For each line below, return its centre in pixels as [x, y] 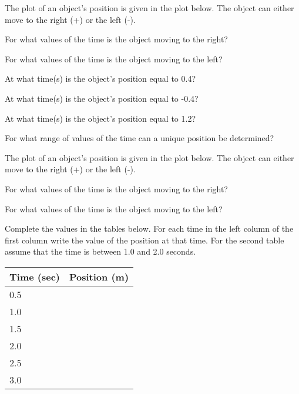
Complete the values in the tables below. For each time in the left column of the [149, 228]
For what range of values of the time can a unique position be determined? [140, 138]
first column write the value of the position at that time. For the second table [145, 240]
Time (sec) [35, 276]
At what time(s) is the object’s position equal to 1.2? [100, 118]
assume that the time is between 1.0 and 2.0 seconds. [100, 251]
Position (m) [99, 276]
